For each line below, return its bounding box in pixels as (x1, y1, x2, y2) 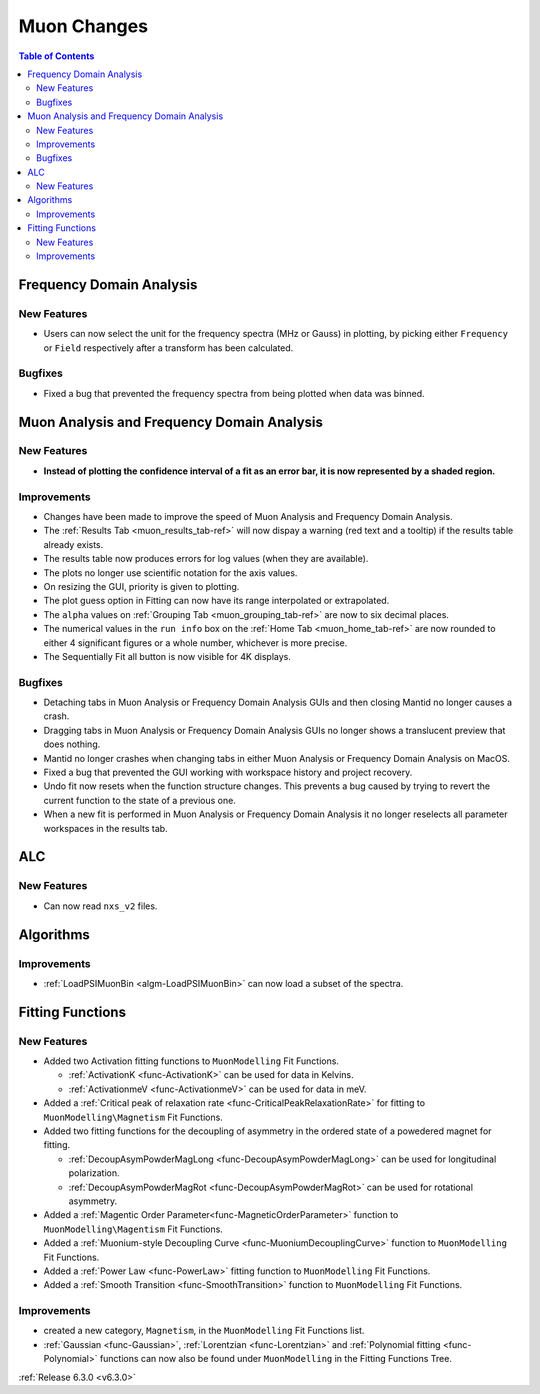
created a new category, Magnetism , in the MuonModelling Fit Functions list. (43, 1325, 365, 1337)
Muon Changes (18, 15, 149, 37)
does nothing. (43, 738, 101, 750)
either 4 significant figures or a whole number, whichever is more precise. (43, 636, 348, 649)
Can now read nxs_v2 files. (43, 900, 158, 912)
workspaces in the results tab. (43, 822, 169, 834)
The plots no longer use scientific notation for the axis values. (43, 566, 298, 579)
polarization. (68, 1167, 120, 1179)
